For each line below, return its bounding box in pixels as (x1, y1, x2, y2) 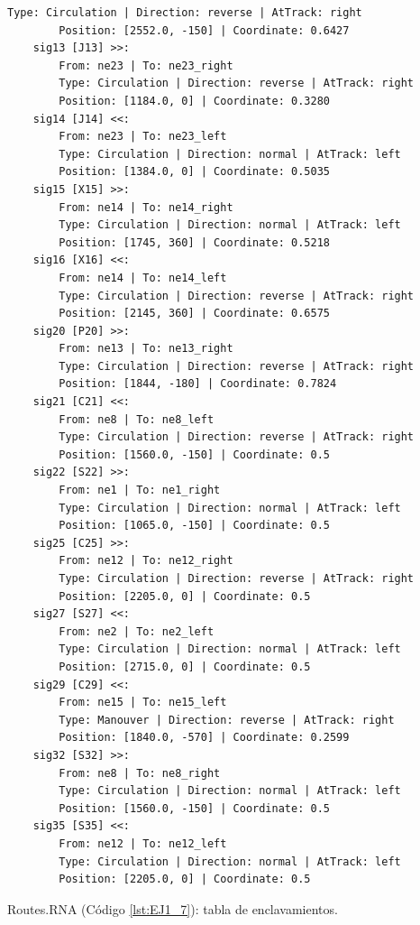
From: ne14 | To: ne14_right (59, 200, 233, 214)
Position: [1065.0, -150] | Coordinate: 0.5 (59, 519, 330, 532)
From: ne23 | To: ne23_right (59, 59, 233, 72)
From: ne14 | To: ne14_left (59, 271, 227, 284)
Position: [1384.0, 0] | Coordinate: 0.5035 (59, 165, 330, 179)
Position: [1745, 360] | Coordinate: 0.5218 (59, 236, 330, 249)
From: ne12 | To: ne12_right (59, 554, 233, 568)
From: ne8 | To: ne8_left (59, 412, 215, 426)
